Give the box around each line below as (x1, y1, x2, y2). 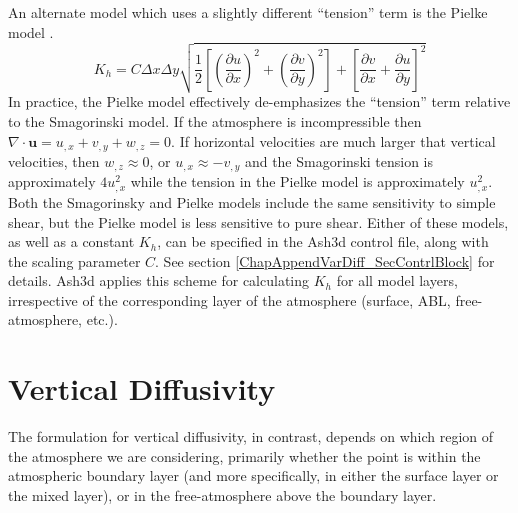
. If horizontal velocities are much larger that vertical (171, 130, 496, 151)
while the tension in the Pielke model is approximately (130, 171, 465, 192)
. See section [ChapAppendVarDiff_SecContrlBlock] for (155, 250, 495, 271)
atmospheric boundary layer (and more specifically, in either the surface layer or (8, 465, 499, 486)
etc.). (86, 309, 118, 330)
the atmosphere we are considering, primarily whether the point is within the (8, 445, 481, 466)
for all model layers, (336, 270, 458, 291)
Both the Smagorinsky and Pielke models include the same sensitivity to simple (8, 191, 496, 212)
